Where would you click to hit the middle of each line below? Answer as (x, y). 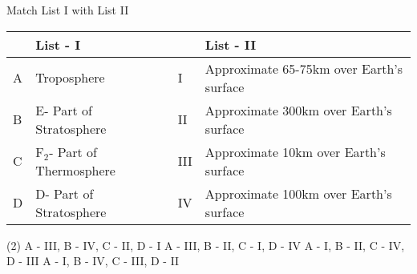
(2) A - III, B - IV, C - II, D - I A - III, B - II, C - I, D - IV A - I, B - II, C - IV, (206, 245)
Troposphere (70, 78)
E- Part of (64, 110)
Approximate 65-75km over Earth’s (304, 68)
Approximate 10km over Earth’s (295, 151)
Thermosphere (75, 170)
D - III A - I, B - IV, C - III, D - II (93, 261)
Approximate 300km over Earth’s (298, 110)
